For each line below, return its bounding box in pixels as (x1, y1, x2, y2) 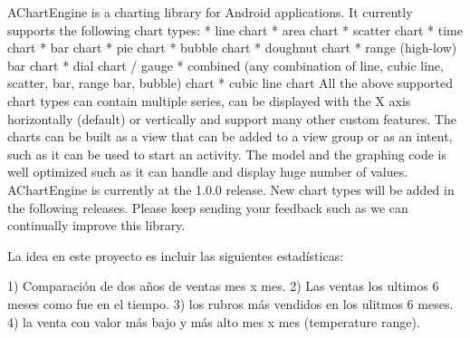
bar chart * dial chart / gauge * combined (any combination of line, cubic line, (7, 55, 444, 74)
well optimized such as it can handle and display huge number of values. (7, 162, 408, 181)
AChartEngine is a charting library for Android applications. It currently (7, 3, 413, 21)
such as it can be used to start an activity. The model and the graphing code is (7, 144, 447, 163)
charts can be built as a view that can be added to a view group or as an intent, (7, 127, 453, 146)
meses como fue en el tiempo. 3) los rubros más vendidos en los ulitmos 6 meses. (7, 294, 454, 313)
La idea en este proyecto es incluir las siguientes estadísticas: (7, 246, 344, 265)
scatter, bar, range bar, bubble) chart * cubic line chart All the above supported (7, 73, 454, 92)
